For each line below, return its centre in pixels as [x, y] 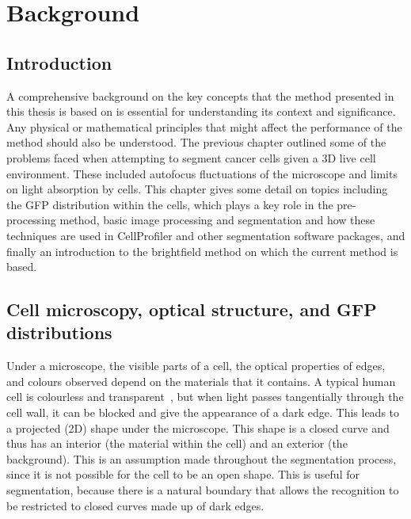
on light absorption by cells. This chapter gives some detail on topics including [197, 189]
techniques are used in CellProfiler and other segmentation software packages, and [206, 235]
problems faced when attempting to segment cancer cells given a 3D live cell [191, 157]
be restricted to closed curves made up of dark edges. [135, 505]
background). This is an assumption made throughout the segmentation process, [202, 458]
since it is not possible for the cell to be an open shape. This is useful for [183, 474]
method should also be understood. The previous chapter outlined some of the [196, 142]
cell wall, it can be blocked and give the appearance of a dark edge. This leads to [203, 412]
